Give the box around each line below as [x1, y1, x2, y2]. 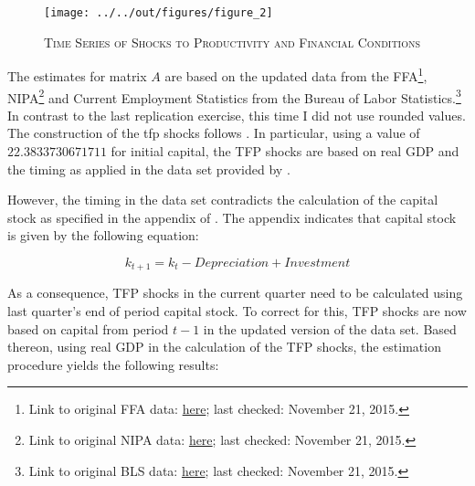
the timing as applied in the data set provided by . [7, 159, 290, 178]
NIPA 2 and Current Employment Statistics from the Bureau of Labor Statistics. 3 [7, 85, 461, 107]
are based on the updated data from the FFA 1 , [164, 64, 427, 85]
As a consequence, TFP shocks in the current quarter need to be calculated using [7, 283, 463, 302]
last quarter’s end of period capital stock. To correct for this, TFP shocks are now [7, 301, 467, 320]
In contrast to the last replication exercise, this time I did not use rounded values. [7, 105, 466, 124]
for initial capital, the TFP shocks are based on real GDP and [111, 141, 459, 160]
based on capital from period [7, 319, 169, 338]
